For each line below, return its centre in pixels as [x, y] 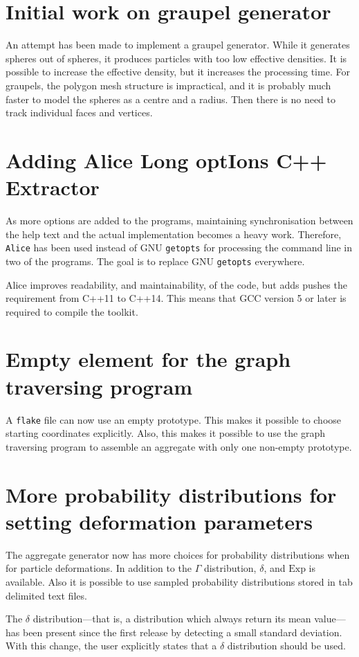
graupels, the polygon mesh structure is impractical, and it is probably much [168, 85]
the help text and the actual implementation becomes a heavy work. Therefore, [174, 234]
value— [330, 619]
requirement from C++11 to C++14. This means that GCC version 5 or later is [176, 298]
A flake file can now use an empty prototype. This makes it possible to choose [174, 419]
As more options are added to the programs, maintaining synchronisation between [179, 220]
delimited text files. [46, 595]
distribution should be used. [286, 646]
